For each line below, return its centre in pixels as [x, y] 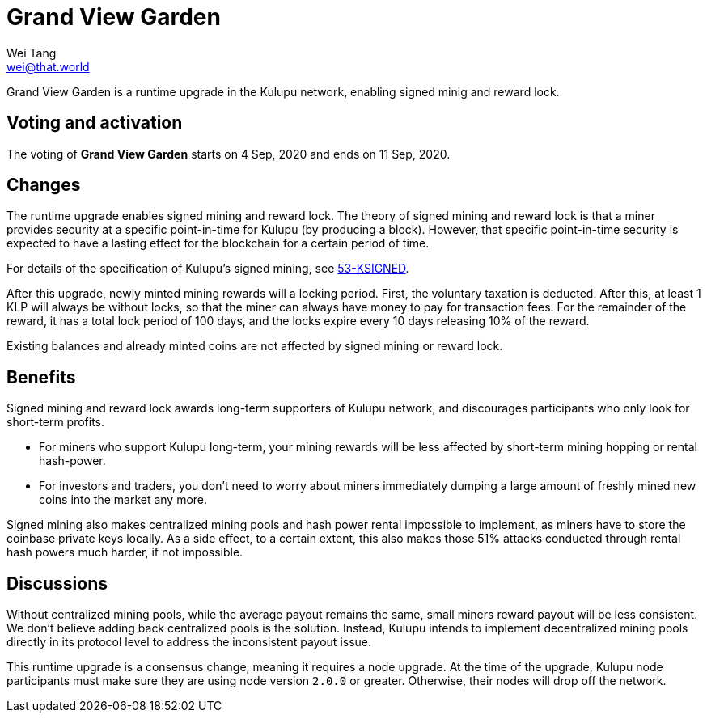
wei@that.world [48, 66]
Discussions [57, 583]
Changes [44, 185]
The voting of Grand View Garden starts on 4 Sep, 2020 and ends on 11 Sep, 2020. [229, 154]
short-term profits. [56, 422]
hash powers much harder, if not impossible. [125, 552]
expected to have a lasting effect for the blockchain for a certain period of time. [218, 243]
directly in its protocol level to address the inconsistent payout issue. [189, 642]
